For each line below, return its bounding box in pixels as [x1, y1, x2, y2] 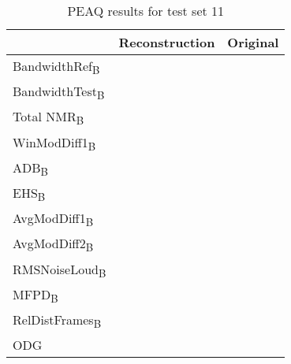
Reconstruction [118, 33, 215, 51]
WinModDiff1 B [13, 132, 96, 154]
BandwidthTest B [13, 82, 105, 103]
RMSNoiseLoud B [13, 259, 106, 280]
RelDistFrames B [13, 310, 102, 332]
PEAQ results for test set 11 [67, 2, 225, 20]
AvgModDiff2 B [13, 234, 94, 255]
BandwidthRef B [13, 57, 100, 78]
